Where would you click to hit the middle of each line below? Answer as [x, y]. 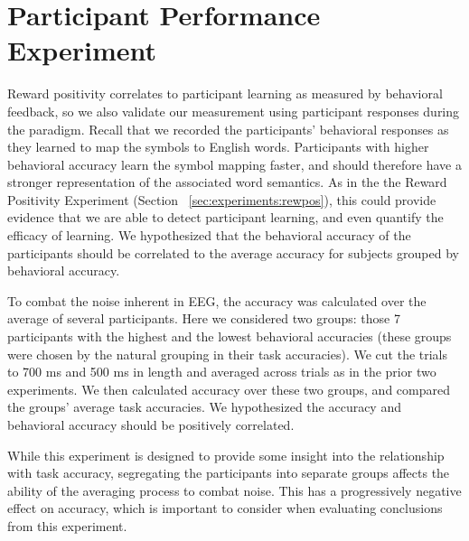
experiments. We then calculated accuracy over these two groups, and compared [229, 389]
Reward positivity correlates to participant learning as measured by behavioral [225, 93]
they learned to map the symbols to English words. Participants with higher [218, 147]
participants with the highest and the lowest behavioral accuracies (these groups [230, 336]
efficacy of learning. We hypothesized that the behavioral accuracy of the [209, 235]
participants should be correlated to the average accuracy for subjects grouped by [233, 252]
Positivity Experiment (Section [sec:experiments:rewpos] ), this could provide [222, 199]
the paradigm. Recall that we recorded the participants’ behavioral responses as [228, 129]
